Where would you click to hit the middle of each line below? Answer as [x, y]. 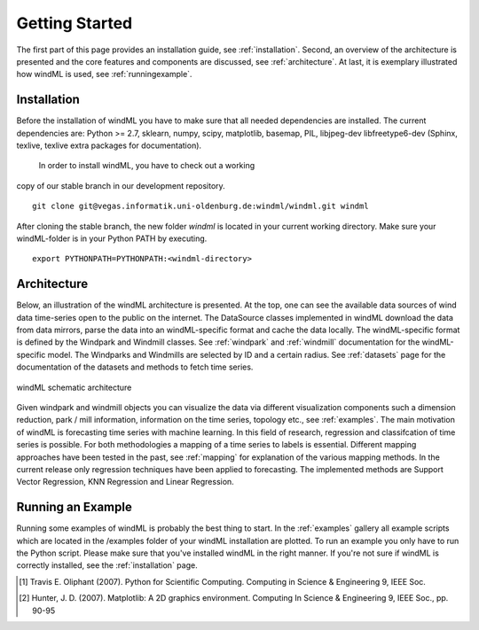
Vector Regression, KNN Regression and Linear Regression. [125, 482]
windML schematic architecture [74, 387]
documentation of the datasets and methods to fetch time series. [135, 367]
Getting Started [75, 23]
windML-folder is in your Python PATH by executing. [112, 238]
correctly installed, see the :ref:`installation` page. [107, 565]
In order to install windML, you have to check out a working [147, 166]
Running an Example [74, 507]
